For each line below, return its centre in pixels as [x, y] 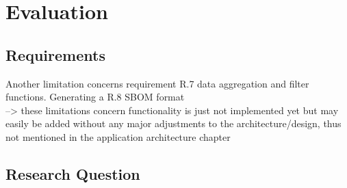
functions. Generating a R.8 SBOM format [95, 97]
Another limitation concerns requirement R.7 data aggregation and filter [157, 83]
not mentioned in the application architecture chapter [118, 136]
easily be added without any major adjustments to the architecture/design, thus [173, 123]
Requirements [55, 54]
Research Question [73, 173]
